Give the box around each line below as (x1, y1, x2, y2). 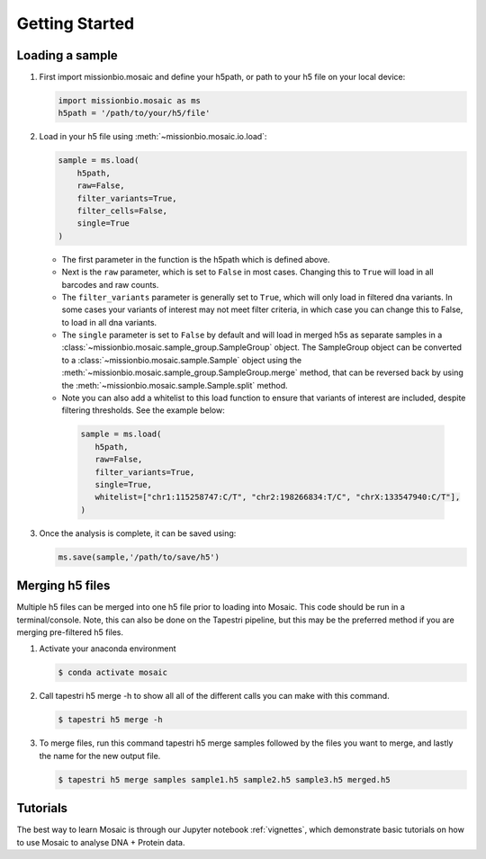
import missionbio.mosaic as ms (58, 95, 202, 106)
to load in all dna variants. (61, 317, 157, 327)
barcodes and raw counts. (61, 279, 159, 290)
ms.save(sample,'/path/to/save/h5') (58, 551, 220, 562)
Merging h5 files (16, 578, 111, 594)
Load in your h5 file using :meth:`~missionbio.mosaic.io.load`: (39, 131, 267, 142)
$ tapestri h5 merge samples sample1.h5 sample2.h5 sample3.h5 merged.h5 (58, 774, 391, 784)
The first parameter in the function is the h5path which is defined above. (61, 254, 330, 264)
